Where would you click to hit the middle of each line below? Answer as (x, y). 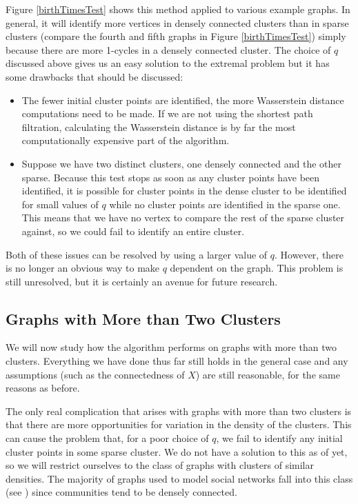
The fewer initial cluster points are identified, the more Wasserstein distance (183, 100)
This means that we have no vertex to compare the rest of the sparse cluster (183, 218)
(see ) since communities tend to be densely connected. (121, 492)
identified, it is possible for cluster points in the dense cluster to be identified (184, 191)
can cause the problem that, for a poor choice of (107, 438)
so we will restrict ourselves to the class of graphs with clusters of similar (160, 465)
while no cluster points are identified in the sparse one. (225, 204)
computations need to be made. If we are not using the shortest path (167, 113)
